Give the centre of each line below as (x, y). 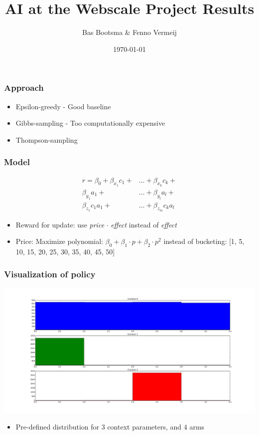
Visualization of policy (50, 274)
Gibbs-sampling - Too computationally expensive (90, 123)
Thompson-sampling (47, 139)
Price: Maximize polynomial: (60, 241)
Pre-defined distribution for (58, 427)
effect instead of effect (144, 224)
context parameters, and (144, 427)
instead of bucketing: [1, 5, (204, 241)
